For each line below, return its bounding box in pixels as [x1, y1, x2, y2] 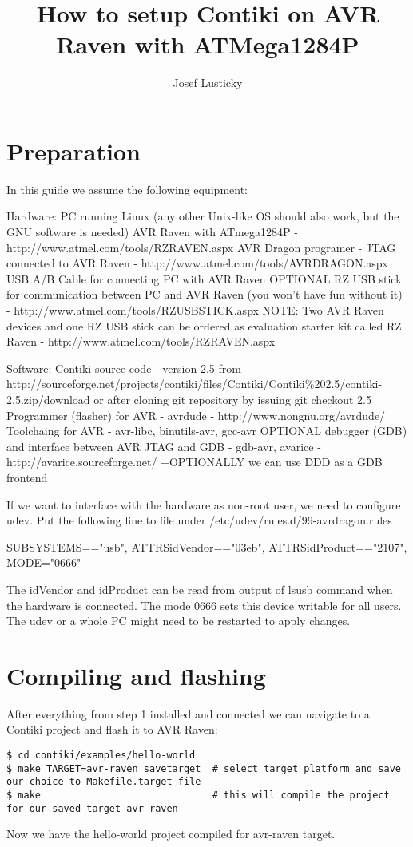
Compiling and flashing [6, 659, 266, 691]
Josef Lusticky [173, 74, 243, 91]
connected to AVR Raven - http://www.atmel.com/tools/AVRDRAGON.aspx [6, 255, 388, 271]
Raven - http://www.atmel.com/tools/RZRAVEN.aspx [6, 333, 276, 350]
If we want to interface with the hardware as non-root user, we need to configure [6, 496, 401, 513]
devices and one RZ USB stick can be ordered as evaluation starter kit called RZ [6, 317, 402, 334]
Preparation [6, 134, 141, 167]
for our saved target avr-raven [6, 802, 178, 814]
